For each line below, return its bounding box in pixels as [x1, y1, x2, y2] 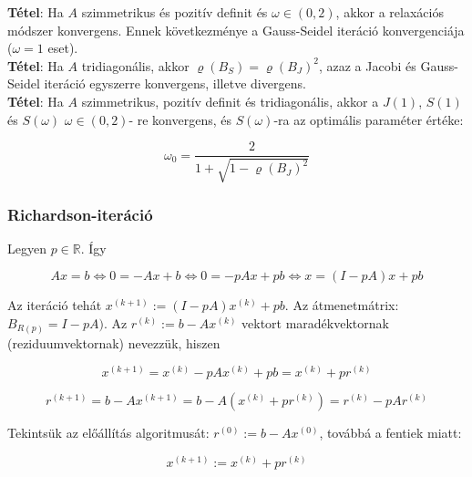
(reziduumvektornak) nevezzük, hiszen [7, 333, 221, 352]
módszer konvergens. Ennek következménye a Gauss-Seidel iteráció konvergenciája [7, 20, 465, 39]
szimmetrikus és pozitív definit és [81, 3, 268, 21]
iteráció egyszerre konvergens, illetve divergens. [44, 74, 306, 93]
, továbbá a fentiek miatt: [319, 423, 462, 442]
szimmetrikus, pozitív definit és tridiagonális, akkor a [81, 91, 379, 110]
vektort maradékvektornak [241, 314, 389, 333]
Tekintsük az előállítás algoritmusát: [7, 423, 210, 442]
